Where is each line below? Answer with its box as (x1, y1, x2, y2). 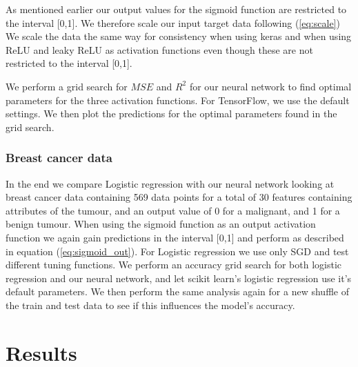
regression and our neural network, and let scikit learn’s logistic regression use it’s (6, 270, 352, 285)
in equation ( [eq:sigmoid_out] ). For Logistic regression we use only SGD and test (6, 244, 349, 258)
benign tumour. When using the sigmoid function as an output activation (6, 217, 316, 231)
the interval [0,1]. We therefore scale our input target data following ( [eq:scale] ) (6, 15, 340, 30)
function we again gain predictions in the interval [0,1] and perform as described (6, 230, 344, 244)
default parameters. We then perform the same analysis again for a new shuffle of (6, 284, 349, 299)
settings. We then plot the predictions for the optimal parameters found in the (6, 106, 337, 121)
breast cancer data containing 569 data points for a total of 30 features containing (6, 190, 352, 204)
